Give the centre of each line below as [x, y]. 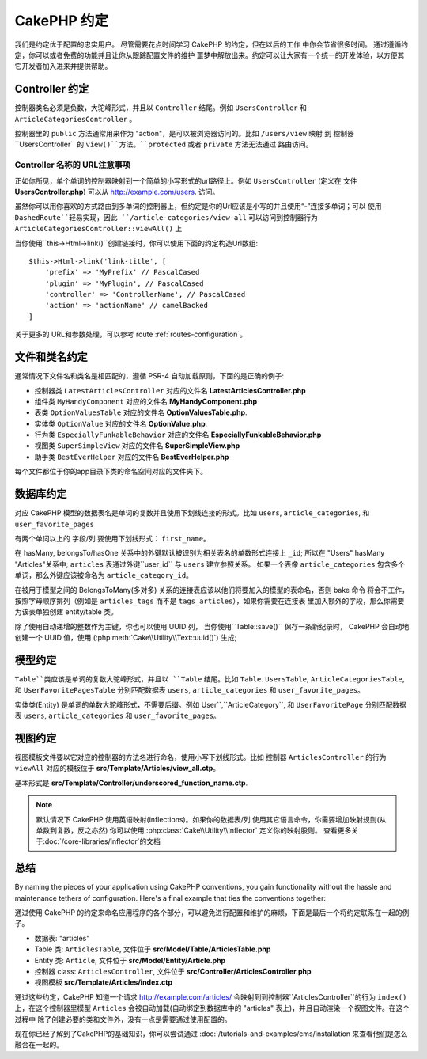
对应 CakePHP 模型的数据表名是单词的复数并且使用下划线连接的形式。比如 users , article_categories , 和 [192, 513]
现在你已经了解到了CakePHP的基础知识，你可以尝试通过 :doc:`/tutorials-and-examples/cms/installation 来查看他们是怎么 [211, 1034]
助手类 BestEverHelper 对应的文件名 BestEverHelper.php [132, 457]
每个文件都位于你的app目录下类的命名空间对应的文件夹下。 [111, 472]
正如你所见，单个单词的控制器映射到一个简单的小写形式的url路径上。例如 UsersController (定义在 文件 [186, 180]
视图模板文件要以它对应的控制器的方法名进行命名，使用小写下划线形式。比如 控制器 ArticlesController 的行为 [200, 757]
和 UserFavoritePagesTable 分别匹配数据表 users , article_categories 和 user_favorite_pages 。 [190, 690]
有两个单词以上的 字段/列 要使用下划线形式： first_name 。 [113, 538]
